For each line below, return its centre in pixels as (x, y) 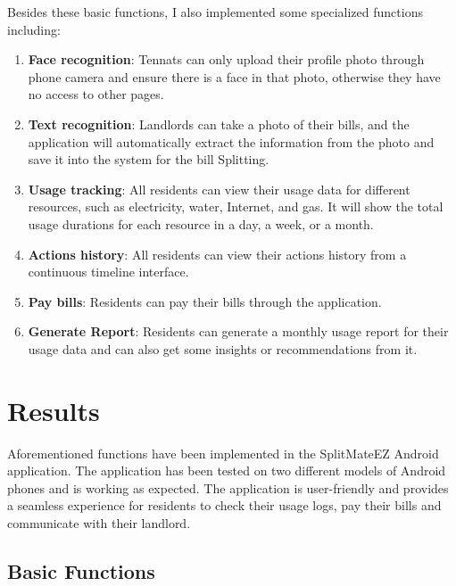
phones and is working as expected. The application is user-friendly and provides (228, 487)
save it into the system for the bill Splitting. (149, 159)
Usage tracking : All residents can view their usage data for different (219, 189)
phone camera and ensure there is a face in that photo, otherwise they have (234, 76)
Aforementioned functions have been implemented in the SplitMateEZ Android (223, 453)
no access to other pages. (96, 94)
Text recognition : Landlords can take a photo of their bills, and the (219, 124)
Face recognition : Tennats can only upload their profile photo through (226, 59)
